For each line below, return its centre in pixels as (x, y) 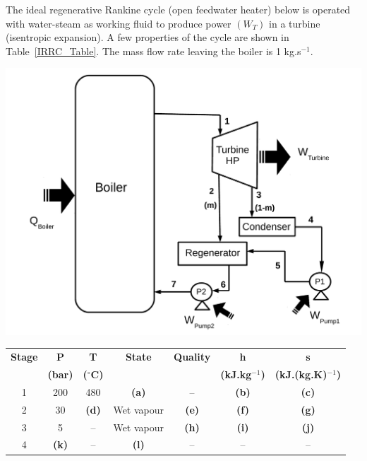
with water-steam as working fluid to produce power (119, 23)
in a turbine (295, 23)
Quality (192, 357)
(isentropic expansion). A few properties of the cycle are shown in (148, 37)
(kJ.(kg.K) (301, 374)
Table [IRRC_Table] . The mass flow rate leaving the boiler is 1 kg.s (154, 51)
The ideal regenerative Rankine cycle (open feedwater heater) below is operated (178, 9)
